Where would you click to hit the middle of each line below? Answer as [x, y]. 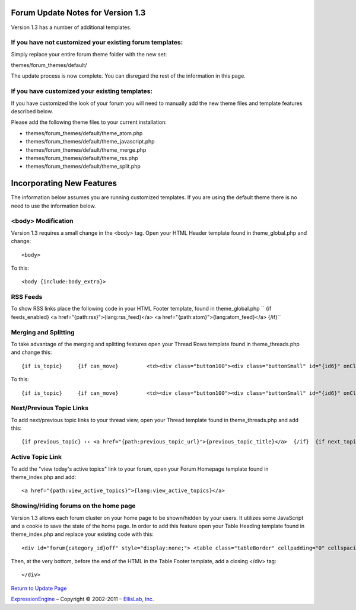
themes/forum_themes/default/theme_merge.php [86, 150]
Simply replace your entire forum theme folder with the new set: [89, 54]
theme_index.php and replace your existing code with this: [82, 534]
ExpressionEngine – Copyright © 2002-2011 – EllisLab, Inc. [82, 599]
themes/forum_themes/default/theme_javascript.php [90, 142]
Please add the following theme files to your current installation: [89, 122]
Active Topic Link [36, 457]
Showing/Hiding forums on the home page [73, 506]
